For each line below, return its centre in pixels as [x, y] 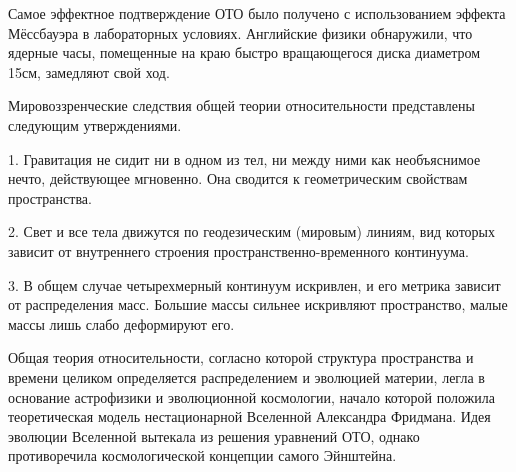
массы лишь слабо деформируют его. [121, 323]
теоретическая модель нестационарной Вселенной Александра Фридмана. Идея [249, 416]
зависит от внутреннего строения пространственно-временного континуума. [238, 250]
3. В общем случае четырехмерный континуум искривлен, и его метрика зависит [254, 284]
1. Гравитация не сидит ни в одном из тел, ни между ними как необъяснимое [244, 158]
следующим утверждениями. [95, 124]
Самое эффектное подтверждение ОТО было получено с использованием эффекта [257, 13]
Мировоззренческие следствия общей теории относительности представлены [241, 105]
